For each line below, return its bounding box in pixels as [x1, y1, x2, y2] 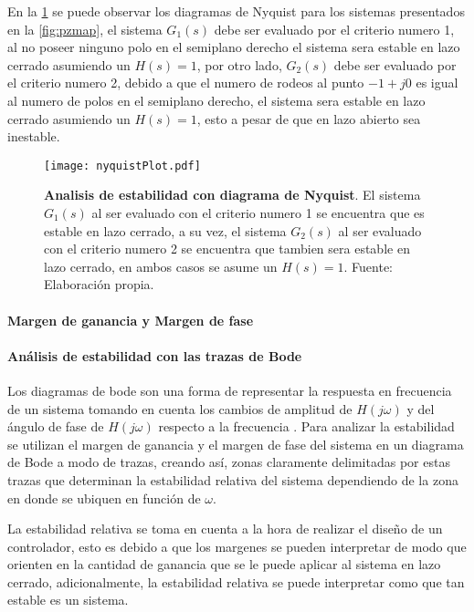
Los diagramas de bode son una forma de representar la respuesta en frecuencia [7, 380, 452, 399]
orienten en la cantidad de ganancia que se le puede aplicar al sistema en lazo [7, 555, 441, 574]
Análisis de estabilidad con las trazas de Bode [7, 346, 302, 365]
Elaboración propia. [44, 275, 154, 294]
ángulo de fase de [7, 417, 104, 436]
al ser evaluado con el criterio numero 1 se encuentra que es [91, 203, 425, 222]
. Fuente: [343, 256, 394, 275]
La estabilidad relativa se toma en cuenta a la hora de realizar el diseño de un [7, 519, 443, 538]
